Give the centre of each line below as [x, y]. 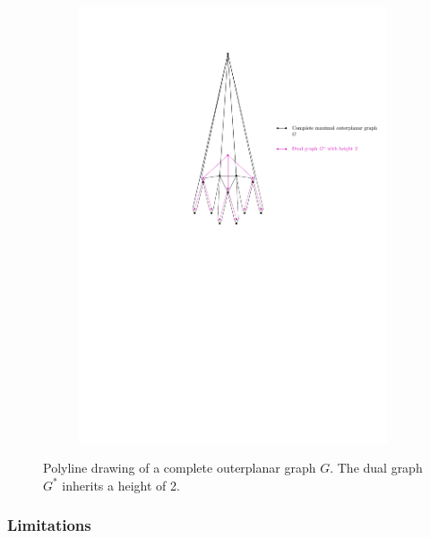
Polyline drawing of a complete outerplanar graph [180, 468]
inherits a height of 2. [121, 485]
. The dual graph [376, 468]
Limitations [49, 525]
